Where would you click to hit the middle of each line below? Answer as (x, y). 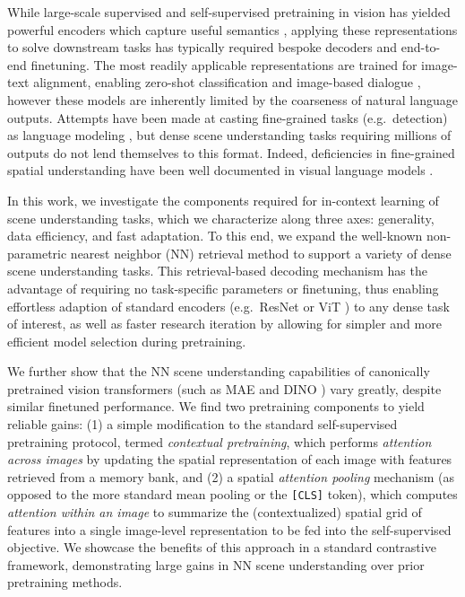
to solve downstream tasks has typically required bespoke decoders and (202, 47)
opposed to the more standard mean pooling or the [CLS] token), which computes (232, 494)
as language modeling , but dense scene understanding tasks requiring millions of (229, 135)
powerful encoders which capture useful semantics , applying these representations (232, 29)
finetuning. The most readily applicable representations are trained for (224, 64)
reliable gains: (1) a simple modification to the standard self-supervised (202, 424)
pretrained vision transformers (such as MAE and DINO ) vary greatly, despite (224, 388)
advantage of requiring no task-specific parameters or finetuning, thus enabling (223, 288)
